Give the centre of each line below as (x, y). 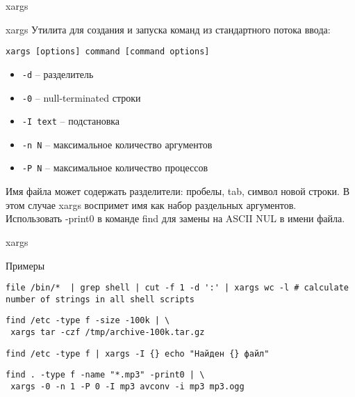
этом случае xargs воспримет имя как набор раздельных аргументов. (151, 204)
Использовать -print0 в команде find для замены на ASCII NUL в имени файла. (175, 218)
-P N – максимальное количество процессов (115, 168)
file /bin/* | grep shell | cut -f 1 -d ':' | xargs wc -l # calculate (177, 288)
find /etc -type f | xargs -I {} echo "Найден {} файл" (138, 353)
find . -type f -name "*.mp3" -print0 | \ (105, 375)
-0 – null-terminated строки (81, 97)
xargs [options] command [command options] (108, 52)
